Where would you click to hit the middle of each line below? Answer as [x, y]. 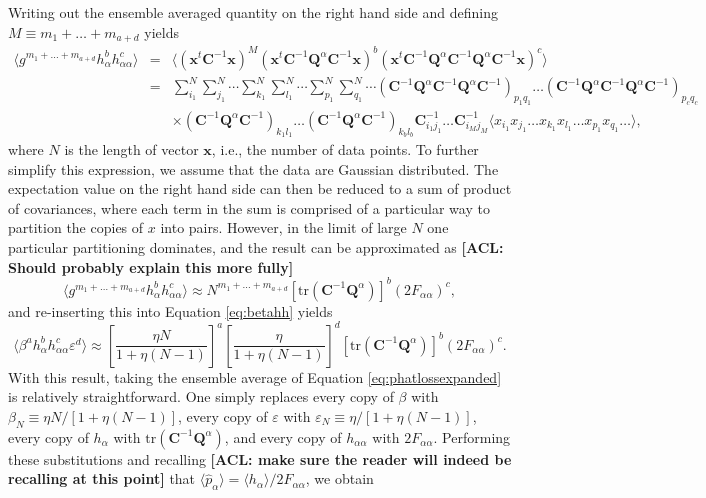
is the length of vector [131, 149]
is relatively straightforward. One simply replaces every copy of [201, 396]
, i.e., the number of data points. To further [345, 149]
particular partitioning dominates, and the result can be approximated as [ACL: [256, 247]
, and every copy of [283, 436]
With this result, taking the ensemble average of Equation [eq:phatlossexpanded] [255, 376]
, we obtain [339, 478]
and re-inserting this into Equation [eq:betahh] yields [170, 310]
